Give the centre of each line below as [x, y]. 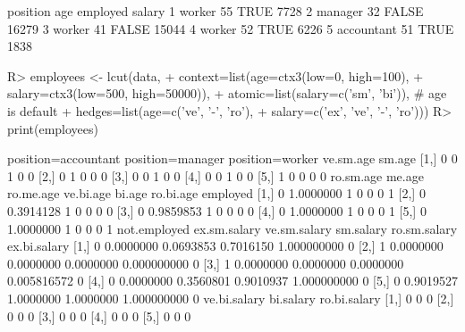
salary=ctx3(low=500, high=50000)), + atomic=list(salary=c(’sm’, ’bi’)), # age [227, 93]
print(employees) [53, 128]
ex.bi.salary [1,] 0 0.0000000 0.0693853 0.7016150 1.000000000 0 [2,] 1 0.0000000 [225, 246]
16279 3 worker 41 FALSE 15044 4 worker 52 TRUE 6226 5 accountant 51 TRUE [231, 28]
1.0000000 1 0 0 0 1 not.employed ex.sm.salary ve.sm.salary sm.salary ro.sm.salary [232, 228]
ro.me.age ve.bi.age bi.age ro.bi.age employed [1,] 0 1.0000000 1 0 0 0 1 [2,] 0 [216, 193]
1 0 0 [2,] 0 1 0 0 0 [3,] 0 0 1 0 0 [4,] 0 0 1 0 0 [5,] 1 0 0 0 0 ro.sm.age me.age [216, 175]
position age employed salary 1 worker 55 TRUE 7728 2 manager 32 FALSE [216, 11]
